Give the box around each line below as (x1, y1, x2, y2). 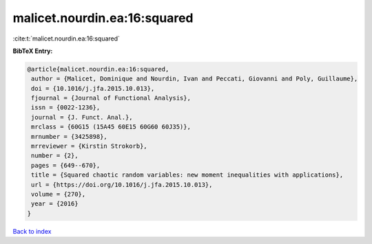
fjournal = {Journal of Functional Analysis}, (31, 94, 191, 102)
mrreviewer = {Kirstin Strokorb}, (31, 142, 147, 151)
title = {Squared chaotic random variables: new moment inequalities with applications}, (31, 171, 344, 179)
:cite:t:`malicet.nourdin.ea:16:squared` (12, 34, 121, 43)
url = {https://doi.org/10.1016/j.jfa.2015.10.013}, (31, 181, 213, 188)
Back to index (12, 227, 52, 235)
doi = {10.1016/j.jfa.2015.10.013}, (31, 85, 155, 92)
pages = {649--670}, (31, 162, 101, 169)
